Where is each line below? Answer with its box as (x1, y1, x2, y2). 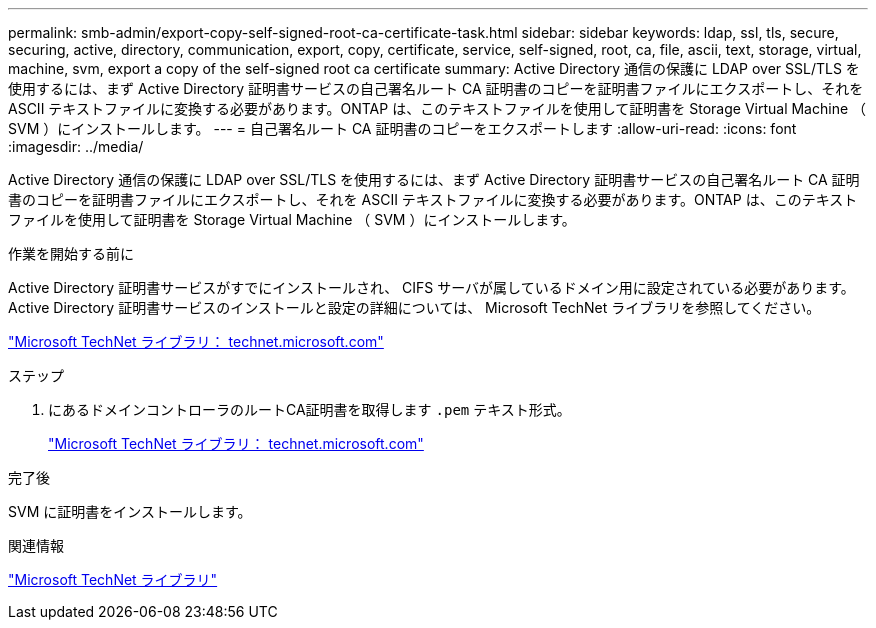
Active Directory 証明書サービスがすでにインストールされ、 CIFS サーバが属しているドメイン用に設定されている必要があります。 (8, 279, 855, 296)
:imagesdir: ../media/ (8, 138, 144, 155)
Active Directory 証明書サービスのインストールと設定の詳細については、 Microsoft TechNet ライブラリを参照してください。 (8, 299, 821, 316)
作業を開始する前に (8, 245, 134, 262)
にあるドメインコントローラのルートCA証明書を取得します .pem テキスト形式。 (48, 401, 571, 418)
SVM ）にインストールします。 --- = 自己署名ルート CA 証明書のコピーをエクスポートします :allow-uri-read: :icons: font (8, 120, 797, 137)
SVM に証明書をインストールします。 (8, 503, 252, 520)
